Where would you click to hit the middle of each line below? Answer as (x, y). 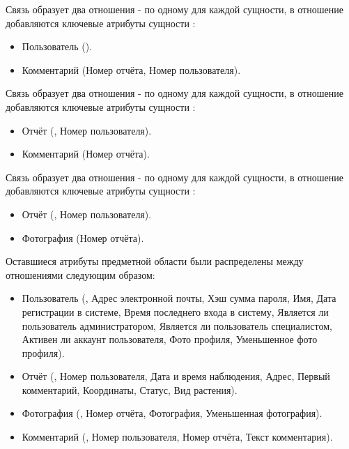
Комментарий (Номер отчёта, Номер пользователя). (131, 69)
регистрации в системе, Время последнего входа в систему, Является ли (175, 311)
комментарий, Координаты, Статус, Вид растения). (130, 389)
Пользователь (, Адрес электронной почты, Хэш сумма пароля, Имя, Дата (179, 298)
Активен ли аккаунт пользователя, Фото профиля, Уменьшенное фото (170, 339)
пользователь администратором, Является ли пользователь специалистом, (177, 325)
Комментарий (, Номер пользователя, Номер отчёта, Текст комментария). (177, 437)
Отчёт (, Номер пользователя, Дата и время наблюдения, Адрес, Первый (176, 376)
